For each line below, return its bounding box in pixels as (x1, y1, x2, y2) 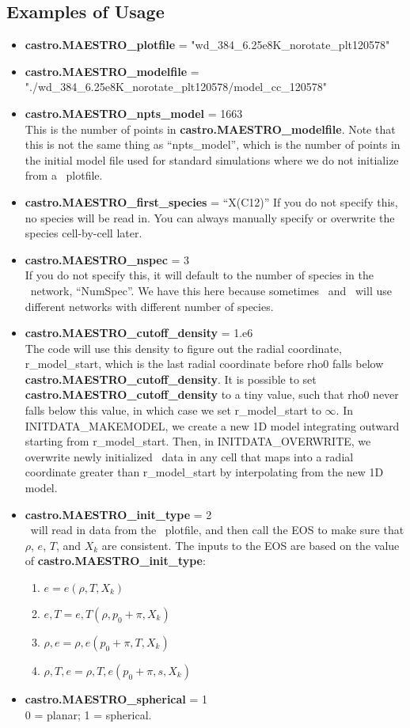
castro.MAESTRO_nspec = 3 (25, 251, 190, 267)
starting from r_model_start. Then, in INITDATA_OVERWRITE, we (25, 433, 371, 449)
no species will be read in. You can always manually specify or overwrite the (25, 209, 395, 226)
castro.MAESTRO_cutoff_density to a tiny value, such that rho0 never (25, 386, 399, 403)
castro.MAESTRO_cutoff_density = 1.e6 (25, 324, 253, 341)
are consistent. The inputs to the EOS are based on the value (101, 537, 400, 553)
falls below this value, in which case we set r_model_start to (25, 402, 321, 419)
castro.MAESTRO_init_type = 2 (25, 506, 212, 522)
